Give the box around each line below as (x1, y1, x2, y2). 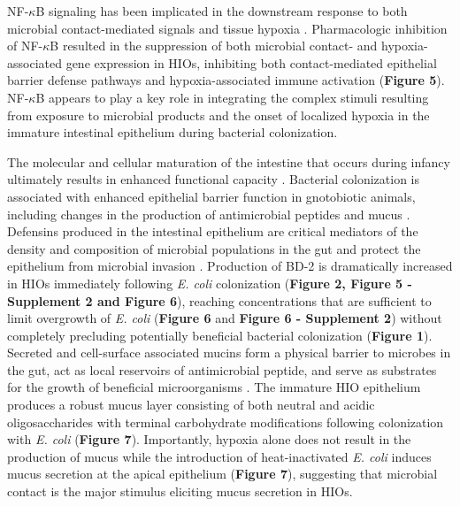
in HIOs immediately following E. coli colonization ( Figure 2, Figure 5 (7, 273, 403, 292)
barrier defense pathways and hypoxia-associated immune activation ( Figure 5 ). (7, 71, 445, 89)
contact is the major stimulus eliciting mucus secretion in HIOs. (7, 482, 353, 501)
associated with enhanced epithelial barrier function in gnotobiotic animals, (7, 187, 416, 205)
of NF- (7, 36, 43, 55)
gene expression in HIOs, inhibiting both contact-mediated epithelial (65, 53, 437, 72)
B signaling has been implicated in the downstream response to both (35, 2, 408, 19)
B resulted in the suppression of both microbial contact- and (50, 36, 378, 55)
